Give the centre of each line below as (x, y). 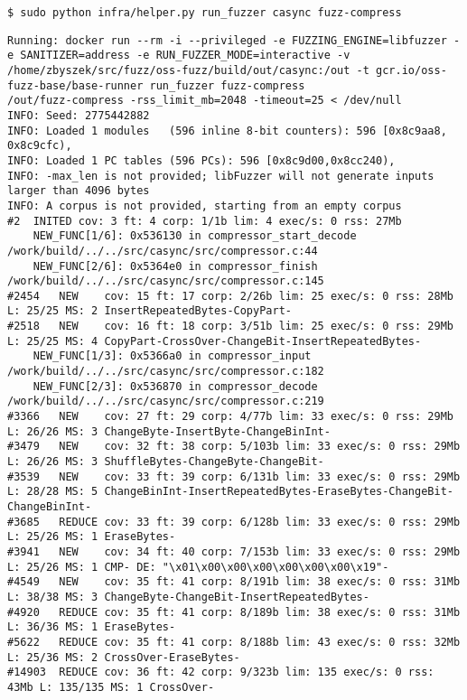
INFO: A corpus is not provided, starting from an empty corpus (205, 205)
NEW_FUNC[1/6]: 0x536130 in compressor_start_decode (195, 236)
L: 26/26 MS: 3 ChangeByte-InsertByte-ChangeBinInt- (169, 431)
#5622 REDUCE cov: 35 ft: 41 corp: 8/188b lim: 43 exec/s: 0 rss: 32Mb (234, 642)
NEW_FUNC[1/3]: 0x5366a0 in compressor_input (172, 356)
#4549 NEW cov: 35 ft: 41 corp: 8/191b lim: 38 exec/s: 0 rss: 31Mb (234, 582)
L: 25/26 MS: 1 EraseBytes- (92, 537)
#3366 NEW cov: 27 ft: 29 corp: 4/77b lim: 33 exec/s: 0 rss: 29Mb (230, 417)
